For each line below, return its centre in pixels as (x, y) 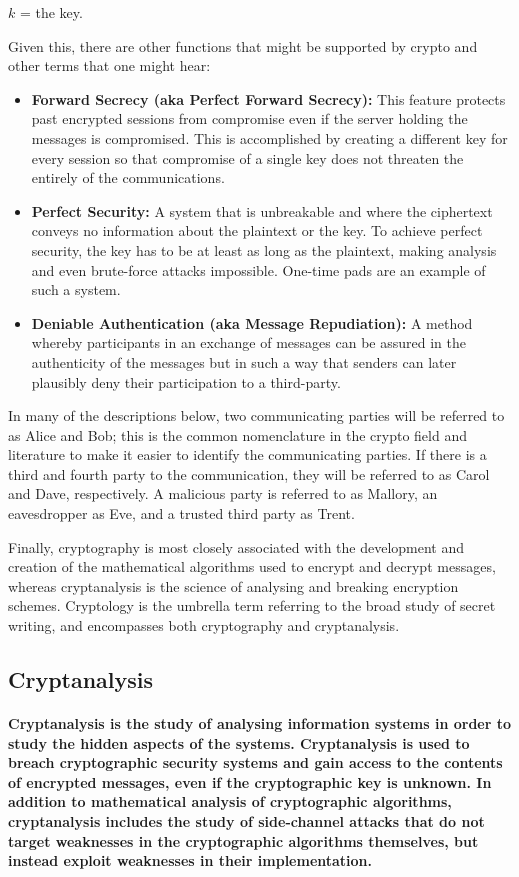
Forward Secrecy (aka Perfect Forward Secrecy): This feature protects (268, 98)
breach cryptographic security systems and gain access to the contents (255, 762)
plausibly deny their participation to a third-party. (186, 381)
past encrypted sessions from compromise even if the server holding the (249, 118)
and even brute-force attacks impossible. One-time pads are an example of (258, 269)
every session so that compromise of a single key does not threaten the (247, 157)
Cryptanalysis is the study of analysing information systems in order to (260, 723)
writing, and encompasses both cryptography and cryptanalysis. (204, 625)
